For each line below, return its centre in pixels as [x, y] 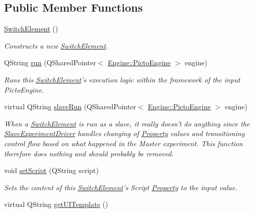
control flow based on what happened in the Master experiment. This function [123, 143]
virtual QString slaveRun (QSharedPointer [70, 106]
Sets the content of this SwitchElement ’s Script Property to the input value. [121, 187]
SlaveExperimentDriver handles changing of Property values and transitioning [124, 133]
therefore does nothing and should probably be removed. [89, 153]
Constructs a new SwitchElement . [56, 45]
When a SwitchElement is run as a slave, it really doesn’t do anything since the [127, 123]
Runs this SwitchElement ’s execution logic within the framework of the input [122, 79]
